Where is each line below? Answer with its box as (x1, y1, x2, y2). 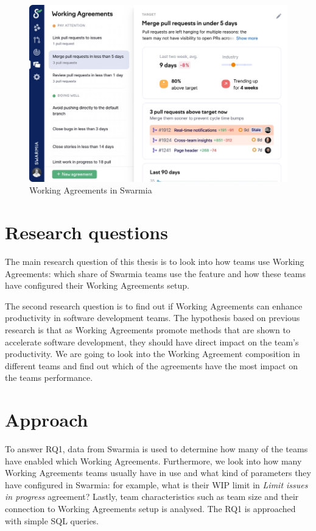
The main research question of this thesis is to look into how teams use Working (5, 255, 304, 267)
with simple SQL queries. (5, 514, 99, 527)
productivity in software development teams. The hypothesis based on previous (5, 311, 300, 324)
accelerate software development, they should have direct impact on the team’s (5, 335, 299, 348)
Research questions (5, 220, 168, 245)
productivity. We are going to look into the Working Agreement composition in (5, 347, 300, 360)
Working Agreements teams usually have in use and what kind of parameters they (5, 466, 311, 479)
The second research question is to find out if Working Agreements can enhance (5, 299, 303, 312)
